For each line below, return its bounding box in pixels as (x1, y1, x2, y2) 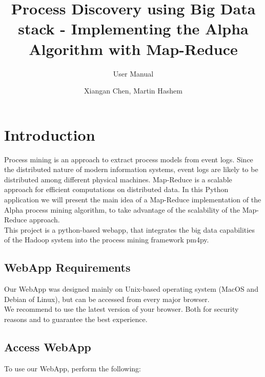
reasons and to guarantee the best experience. (4, 313, 148, 324)
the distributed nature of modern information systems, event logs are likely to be (4, 164, 258, 175)
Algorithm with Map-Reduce (29, 38, 238, 59)
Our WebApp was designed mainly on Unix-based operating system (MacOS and (4, 284, 258, 294)
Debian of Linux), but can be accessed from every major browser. (4, 293, 210, 304)
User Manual (113, 68, 154, 79)
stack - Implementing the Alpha (18, 18, 249, 39)
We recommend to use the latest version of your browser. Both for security (4, 304, 239, 314)
